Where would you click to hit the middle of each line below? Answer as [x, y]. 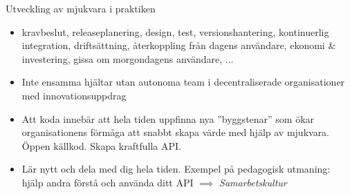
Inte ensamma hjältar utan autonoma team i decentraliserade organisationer [183, 82]
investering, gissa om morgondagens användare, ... [128, 58]
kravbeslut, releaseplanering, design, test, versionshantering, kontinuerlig [175, 31]
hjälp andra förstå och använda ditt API [108, 182]
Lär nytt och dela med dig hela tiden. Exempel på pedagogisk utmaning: [176, 169]
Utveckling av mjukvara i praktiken [81, 8]
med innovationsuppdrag [74, 95]
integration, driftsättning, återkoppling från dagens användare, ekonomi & [179, 45]
